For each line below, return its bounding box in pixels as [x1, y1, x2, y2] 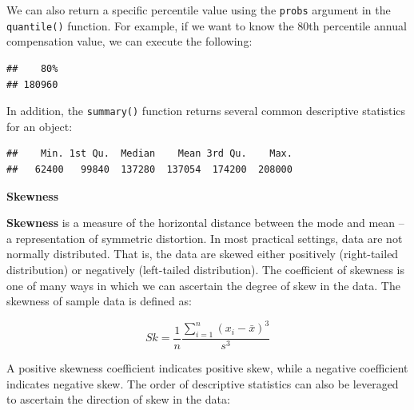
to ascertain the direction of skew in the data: [6, 391, 230, 408]
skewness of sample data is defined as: [6, 293, 192, 309]
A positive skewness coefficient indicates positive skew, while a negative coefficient [6, 360, 408, 376]
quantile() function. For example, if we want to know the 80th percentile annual [6, 17, 407, 34]
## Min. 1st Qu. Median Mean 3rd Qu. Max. [6, 148, 293, 160]
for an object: [6, 117, 73, 134]
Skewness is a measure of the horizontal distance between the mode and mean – [6, 214, 404, 231]
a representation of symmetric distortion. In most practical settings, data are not [6, 229, 403, 246]
